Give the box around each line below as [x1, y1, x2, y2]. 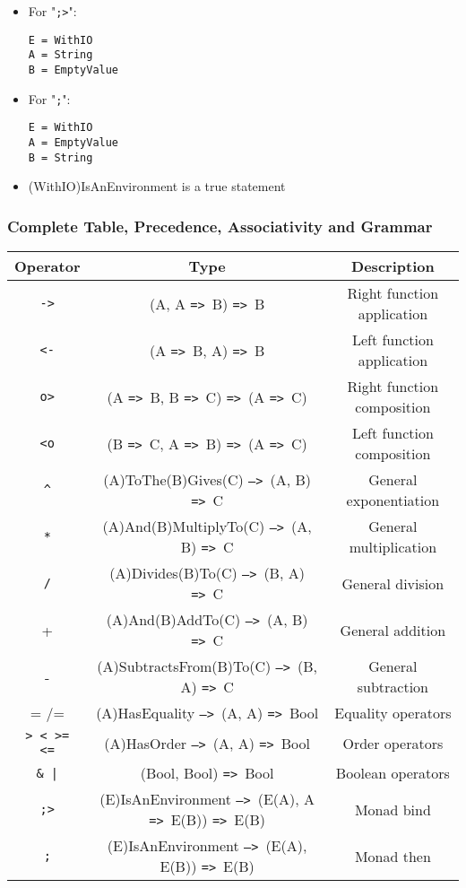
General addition [340, 619, 446, 640]
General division [341, 572, 444, 594]
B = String [28, 151, 93, 164]
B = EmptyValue [28, 63, 119, 76]
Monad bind [354, 798, 431, 820]
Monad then [354, 845, 431, 866]
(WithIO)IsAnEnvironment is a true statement [28, 177, 286, 196]
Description [351, 256, 435, 277]
